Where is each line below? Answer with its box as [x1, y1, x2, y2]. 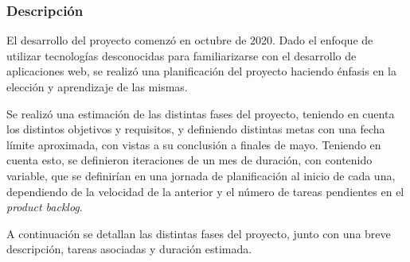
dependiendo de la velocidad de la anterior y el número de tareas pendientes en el [6, 183, 404, 199]
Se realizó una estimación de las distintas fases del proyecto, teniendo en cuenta [6, 105, 395, 121]
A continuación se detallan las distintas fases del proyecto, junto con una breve [6, 225, 391, 241]
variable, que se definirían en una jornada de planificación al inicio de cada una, [6, 167, 396, 183]
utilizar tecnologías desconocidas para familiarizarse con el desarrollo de [6, 47, 357, 64]
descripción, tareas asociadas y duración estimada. [6, 241, 252, 257]
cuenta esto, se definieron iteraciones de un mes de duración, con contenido [6, 152, 373, 168]
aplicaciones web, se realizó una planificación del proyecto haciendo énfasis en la [6, 63, 396, 79]
